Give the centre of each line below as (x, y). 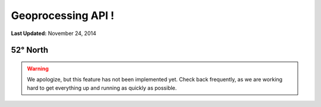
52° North (30, 50)
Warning (38, 68)
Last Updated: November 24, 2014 (53, 33)
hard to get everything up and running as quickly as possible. (102, 88)
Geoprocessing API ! (63, 15)
